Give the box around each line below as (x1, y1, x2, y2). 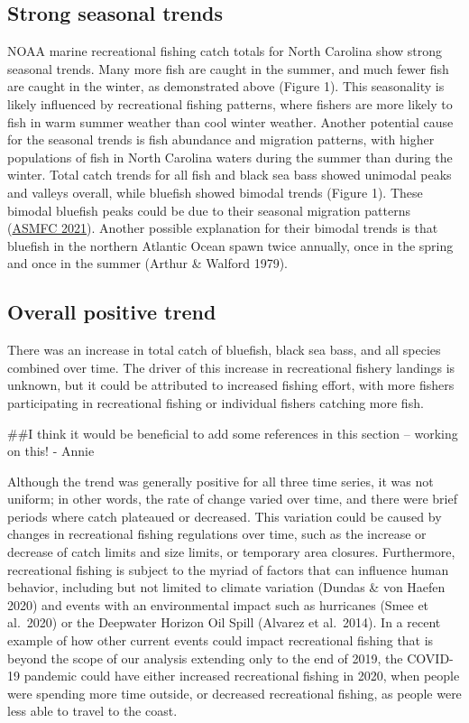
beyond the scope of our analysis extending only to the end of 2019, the (7, 648, 403, 667)
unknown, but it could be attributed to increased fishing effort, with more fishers (7, 375, 455, 394)
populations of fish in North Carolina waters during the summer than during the (7, 147, 453, 166)
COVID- (407, 648, 454, 667)
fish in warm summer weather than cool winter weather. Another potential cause (7, 112, 454, 131)
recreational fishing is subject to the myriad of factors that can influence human (7, 560, 449, 579)
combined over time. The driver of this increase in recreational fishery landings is (7, 357, 455, 376)
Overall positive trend (7, 298, 216, 326)
